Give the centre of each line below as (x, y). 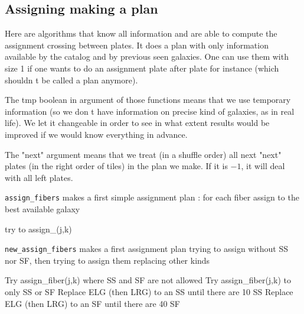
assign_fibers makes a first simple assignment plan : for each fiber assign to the (152, 197)
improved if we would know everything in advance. (96, 134)
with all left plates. (39, 177)
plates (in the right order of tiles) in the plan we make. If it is (116, 166)
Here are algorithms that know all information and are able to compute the (141, 33)
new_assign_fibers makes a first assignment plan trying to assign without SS (147, 249)
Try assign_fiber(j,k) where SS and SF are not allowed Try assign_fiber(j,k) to (148, 280)
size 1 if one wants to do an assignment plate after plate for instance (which (142, 68)
